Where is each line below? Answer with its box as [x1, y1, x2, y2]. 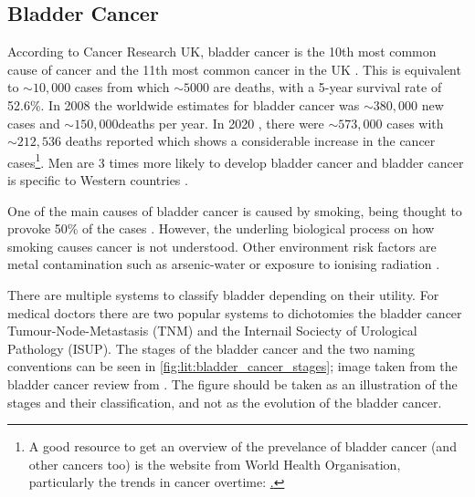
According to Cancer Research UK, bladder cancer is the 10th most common [7, 42, 437, 61]
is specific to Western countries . [7, 171, 188, 190]
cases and [7, 113, 60, 132]
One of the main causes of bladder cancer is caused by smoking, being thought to [7, 201, 462, 220]
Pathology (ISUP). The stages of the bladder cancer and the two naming [7, 338, 415, 357]
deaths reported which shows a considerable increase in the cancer [65, 131, 436, 150]
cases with [386, 113, 444, 132]
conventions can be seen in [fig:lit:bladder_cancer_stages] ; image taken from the [7, 357, 458, 376]
